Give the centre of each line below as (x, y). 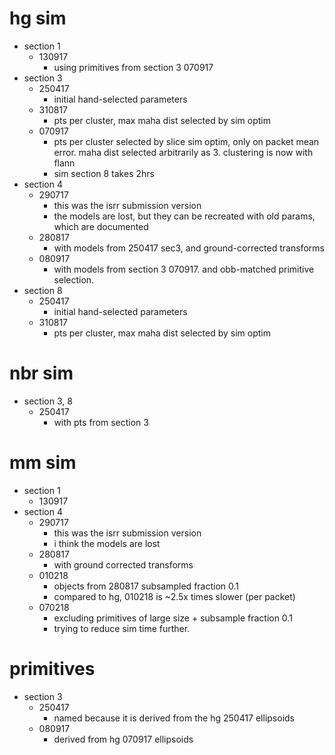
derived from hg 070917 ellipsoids (123, 739)
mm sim (43, 463)
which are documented (101, 226)
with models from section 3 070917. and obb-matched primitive (184, 269)
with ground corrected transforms (123, 564)
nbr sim (41, 373)
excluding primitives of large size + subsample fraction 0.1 (173, 618)
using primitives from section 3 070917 (133, 67)
